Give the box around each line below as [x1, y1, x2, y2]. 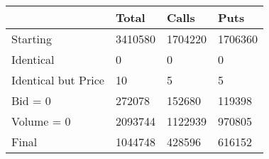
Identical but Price [11, 72, 104, 88]
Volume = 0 [11, 113, 71, 129]
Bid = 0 [11, 92, 51, 109]
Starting [11, 31, 52, 47]
